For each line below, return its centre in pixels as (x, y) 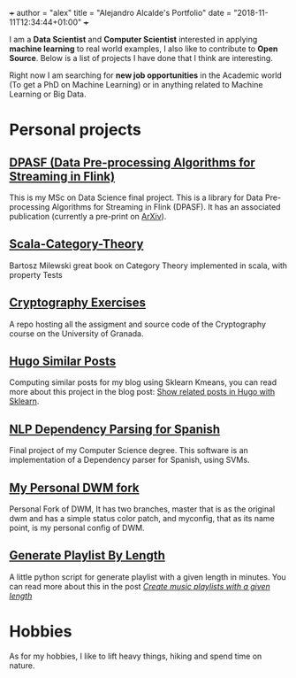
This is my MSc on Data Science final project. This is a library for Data (136, 197)
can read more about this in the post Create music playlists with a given (140, 586)
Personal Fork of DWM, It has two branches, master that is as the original (142, 509)
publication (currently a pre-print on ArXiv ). (88, 216)
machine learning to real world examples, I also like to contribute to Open (144, 49)
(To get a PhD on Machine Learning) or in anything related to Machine (136, 85)
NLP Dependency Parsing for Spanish (115, 429)
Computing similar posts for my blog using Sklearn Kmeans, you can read (143, 382)
